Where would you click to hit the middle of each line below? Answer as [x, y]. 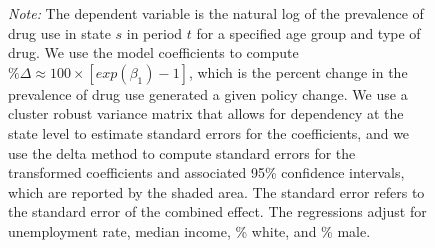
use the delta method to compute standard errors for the [182, 152]
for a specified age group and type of [308, 32]
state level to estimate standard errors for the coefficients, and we [209, 132]
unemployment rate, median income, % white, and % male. [189, 230]
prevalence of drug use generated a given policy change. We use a [208, 93]
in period [154, 32]
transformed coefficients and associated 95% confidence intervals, [206, 172]
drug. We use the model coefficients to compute [153, 52]
